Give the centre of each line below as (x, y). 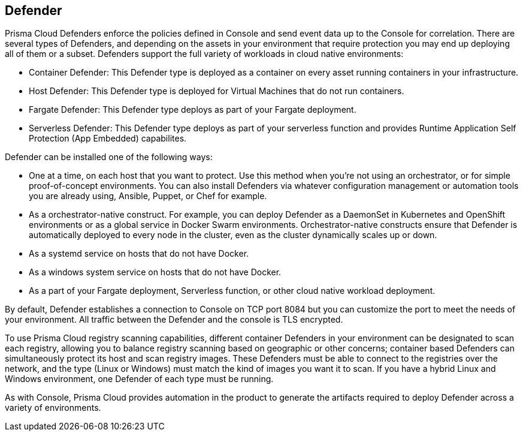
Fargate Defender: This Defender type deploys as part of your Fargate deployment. (193, 110)
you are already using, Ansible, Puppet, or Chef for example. (148, 196)
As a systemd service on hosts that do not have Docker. (139, 254)
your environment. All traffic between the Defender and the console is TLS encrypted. (174, 320)
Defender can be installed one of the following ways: (109, 157)
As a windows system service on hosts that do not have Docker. (155, 272)
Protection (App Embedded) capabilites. (108, 139)
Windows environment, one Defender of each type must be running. (139, 379)
